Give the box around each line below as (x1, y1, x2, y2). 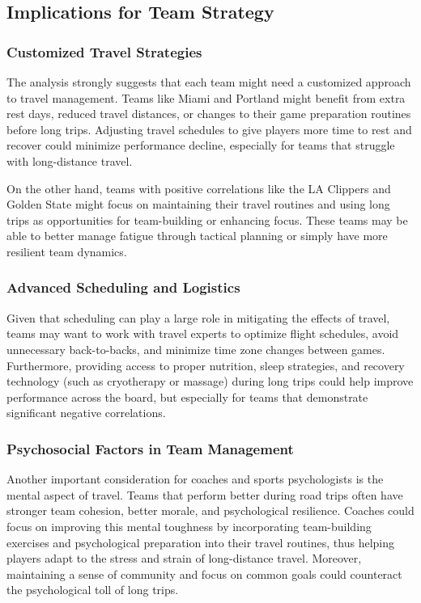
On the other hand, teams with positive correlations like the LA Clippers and (6, 179, 391, 196)
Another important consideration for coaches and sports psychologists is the (6, 470, 384, 487)
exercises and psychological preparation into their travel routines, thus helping (6, 533, 394, 550)
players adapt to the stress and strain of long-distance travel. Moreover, (6, 550, 362, 567)
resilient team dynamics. (6, 242, 127, 259)
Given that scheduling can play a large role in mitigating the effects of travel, (6, 309, 390, 326)
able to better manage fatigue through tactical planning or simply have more (6, 227, 388, 244)
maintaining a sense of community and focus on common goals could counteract (6, 565, 402, 582)
